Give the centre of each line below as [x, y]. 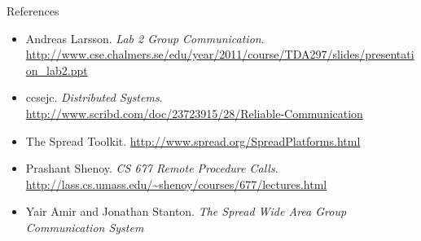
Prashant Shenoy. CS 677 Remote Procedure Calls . [152, 168]
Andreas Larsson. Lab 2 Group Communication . [145, 38]
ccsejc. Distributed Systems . [94, 97]
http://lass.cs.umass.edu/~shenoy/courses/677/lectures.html [176, 184]
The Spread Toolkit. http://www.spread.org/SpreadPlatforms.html [193, 140]
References [33, 11]
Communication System [85, 227]
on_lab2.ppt [57, 70]
